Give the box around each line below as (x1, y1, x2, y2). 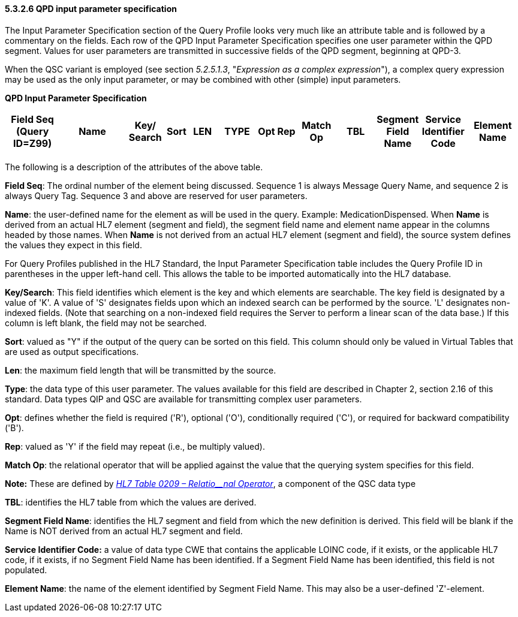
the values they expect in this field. (5, 239, 142, 250)
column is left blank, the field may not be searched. (5, 317, 207, 328)
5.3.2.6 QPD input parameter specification (5, 4, 177, 14)
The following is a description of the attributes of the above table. (5, 161, 263, 172)
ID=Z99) (13, 137, 52, 149)
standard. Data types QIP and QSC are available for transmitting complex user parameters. (5, 393, 362, 404)
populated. (5, 564, 47, 575)
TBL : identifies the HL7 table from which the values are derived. (5, 496, 257, 507)
